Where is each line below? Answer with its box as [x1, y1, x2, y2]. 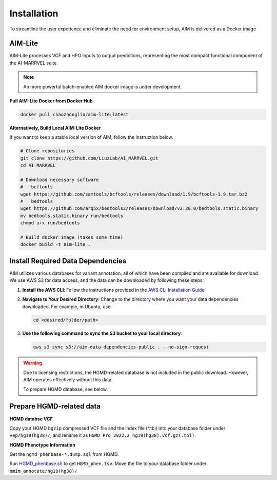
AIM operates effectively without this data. [23, 377, 113, 383]
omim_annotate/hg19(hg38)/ [9, 468, 77, 474]
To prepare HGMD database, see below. [23, 386, 108, 392]
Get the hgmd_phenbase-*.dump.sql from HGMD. [9, 451, 119, 457]
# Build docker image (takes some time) [20, 235, 123, 240]
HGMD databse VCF [9, 416, 53, 422]
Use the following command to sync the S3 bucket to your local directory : [22, 330, 182, 336]
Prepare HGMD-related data [9, 402, 101, 411]
